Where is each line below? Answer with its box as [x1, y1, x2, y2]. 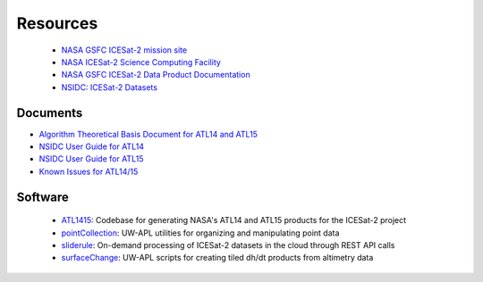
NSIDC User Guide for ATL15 [38, 153, 144, 164]
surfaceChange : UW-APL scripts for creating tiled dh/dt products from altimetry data [61, 253, 374, 263]
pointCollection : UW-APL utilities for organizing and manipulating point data [61, 228, 340, 238]
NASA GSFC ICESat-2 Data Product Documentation [61, 70, 250, 80]
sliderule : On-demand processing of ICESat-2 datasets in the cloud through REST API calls [61, 239, 395, 250]
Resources [16, 13, 98, 33]
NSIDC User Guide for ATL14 [38, 141, 145, 152]
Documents [16, 105, 83, 120]
